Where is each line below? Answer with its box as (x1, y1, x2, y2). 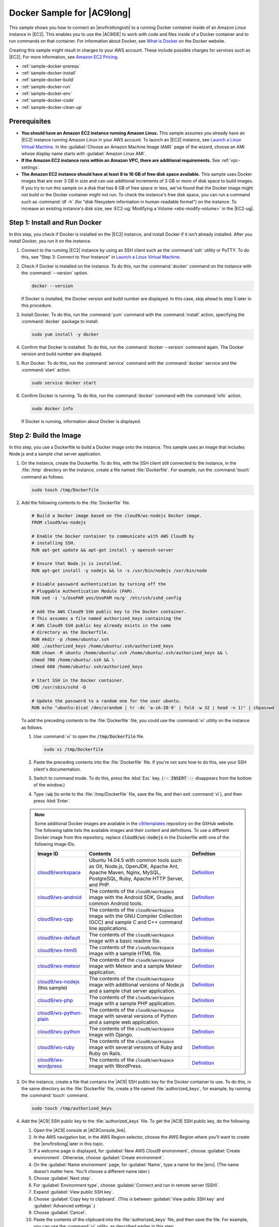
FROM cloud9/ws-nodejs (31, 519, 86, 525)
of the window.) (33, 782, 65, 788)
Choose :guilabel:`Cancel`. (33, 1210, 87, 1216)
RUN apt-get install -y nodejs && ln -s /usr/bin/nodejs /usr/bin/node (31, 567, 208, 573)
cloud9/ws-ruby (37, 1043, 75, 1050)
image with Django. (89, 1031, 134, 1038)
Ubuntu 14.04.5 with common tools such (89, 856, 182, 863)
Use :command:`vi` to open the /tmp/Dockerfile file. (33, 734, 144, 740)
